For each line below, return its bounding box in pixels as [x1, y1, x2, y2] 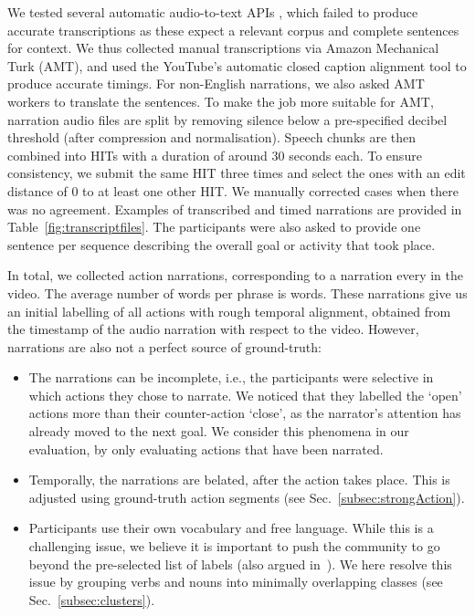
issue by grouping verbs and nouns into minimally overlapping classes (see [28, 572, 443, 591]
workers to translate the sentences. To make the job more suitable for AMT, [7, 91, 434, 110]
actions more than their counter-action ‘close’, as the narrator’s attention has [28, 403, 461, 423]
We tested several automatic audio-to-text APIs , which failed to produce [7, 3, 418, 21]
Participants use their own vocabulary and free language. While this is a [28, 518, 434, 538]
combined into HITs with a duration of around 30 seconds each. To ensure [7, 145, 422, 164]
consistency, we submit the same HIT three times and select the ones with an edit [7, 163, 466, 183]
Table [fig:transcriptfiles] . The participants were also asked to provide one [7, 217, 421, 236]
